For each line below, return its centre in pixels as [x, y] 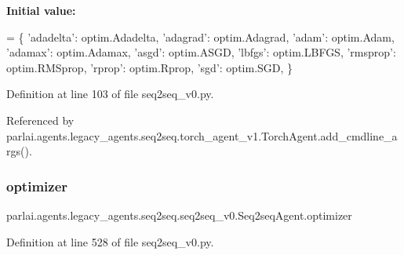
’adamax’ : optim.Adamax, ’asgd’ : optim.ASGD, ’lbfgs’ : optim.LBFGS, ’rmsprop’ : [201, 52]
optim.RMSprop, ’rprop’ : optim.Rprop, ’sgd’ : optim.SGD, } [150, 67]
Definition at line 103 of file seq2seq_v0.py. [110, 94]
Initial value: [41, 10]
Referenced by [40, 120]
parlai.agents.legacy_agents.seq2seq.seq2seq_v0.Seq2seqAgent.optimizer [179, 215]
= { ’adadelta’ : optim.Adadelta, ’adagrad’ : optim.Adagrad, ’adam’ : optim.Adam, [200, 36]
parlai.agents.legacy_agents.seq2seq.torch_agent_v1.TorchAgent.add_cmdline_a [202, 135]
